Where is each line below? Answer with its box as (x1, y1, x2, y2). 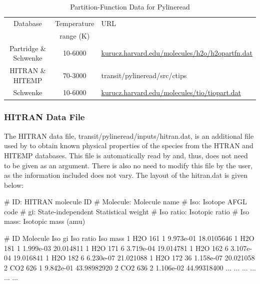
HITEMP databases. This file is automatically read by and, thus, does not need (4, 150, 248, 160)
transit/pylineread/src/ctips (101, 70, 187, 80)
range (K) (59, 30, 90, 41)
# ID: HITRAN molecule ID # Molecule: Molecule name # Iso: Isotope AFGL (4, 196, 247, 207)
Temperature (54, 18, 94, 28)
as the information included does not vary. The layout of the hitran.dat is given (4, 170, 247, 180)
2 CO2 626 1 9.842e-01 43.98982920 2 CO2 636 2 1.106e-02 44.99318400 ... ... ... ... (4, 262, 256, 272)
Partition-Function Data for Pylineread (70, 2, 190, 12)
